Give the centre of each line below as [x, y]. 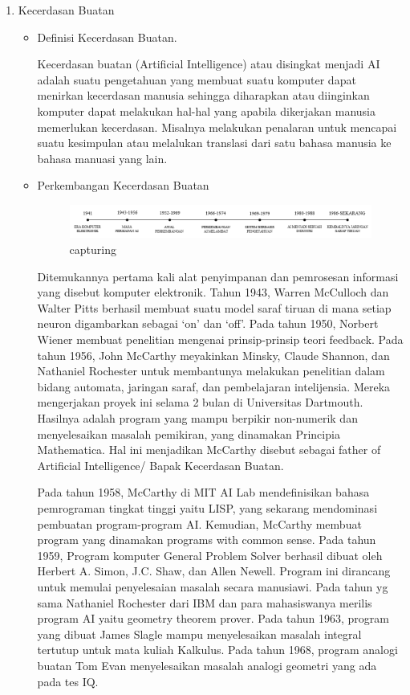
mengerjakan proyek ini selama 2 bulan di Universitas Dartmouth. [200, 402]
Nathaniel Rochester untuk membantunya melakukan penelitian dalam [211, 371]
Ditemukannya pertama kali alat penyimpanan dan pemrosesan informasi [218, 276]
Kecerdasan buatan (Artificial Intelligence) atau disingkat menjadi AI [209, 64]
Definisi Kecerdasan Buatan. [107, 37]
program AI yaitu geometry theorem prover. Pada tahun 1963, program [213, 618]
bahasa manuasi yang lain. [102, 158]
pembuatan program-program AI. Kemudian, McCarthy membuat [199, 523]
